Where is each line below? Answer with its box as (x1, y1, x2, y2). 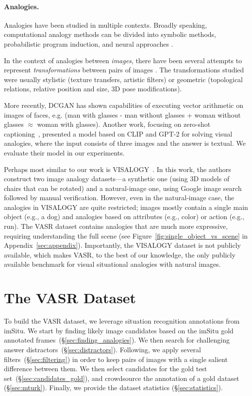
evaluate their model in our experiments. (4, 147, 125, 157)
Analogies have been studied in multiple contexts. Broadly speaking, (4, 19, 207, 30)
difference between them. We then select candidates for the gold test (4, 363, 207, 374)
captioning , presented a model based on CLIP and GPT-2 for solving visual (4, 128, 233, 138)
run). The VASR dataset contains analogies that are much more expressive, (4, 221, 228, 231)
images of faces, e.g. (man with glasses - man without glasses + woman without (4, 109, 241, 120)
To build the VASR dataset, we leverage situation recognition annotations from (4, 316, 240, 326)
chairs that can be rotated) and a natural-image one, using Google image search (4, 183, 242, 193)
